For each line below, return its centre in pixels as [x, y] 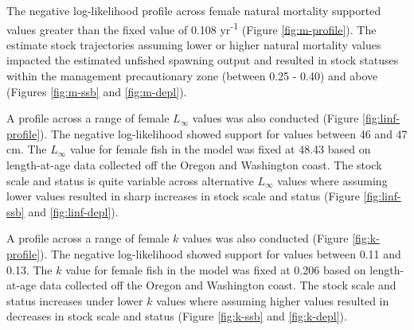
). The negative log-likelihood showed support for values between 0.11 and [221, 253]
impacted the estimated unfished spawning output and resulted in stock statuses [203, 60]
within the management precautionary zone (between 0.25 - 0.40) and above [192, 76]
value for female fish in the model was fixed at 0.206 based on [216, 269]
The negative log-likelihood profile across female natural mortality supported [194, 10]
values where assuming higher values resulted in [273, 300]
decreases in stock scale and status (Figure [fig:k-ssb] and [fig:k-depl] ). [177, 316]
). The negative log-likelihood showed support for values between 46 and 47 [224, 133]
